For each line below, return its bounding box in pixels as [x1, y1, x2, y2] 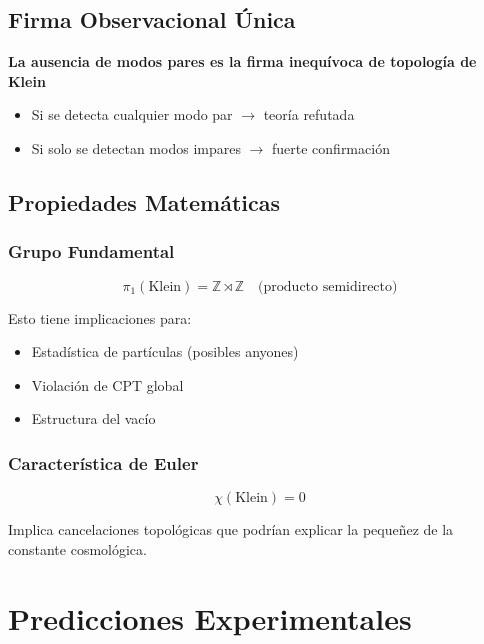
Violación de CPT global [31, 374, 184, 395]
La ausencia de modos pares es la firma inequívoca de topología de [8, 51, 477, 72]
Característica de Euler [8, 450, 199, 475]
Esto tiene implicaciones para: [8, 307, 192, 328]
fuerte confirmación [272, 137, 390, 158]
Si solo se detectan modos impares [31, 137, 241, 158]
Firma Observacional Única [8, 4, 296, 35]
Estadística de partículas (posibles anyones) [31, 341, 299, 362]
